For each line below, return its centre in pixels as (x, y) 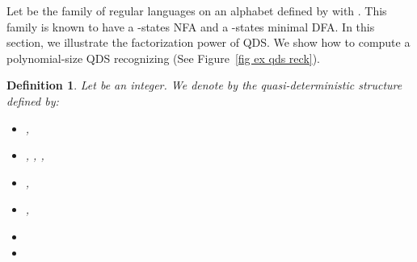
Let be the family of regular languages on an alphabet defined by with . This (197, 10)
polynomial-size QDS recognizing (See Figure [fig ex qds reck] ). (164, 58)
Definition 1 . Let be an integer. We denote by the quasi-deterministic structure (204, 85)
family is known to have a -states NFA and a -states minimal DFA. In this (191, 26)
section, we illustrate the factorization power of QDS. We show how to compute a (208, 42)
